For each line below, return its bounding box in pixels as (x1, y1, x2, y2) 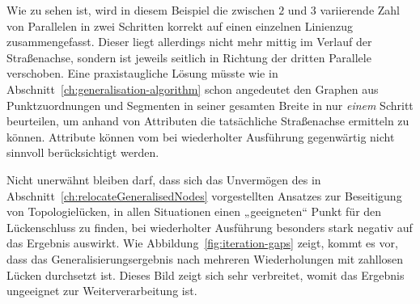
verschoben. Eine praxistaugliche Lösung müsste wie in (6, 65, 278, 82)
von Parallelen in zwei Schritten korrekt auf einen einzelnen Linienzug (6, 17, 353, 34)
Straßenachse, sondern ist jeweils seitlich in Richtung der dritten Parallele (6, 49, 371, 65)
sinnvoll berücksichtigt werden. (6, 144, 159, 161)
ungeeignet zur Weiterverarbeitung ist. (6, 282, 197, 299)
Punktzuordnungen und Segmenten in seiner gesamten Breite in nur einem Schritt (6, 96, 414, 113)
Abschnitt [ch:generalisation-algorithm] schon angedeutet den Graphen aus (6, 80, 379, 97)
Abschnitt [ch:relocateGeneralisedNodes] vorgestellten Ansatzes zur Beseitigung (6, 187, 402, 204)
